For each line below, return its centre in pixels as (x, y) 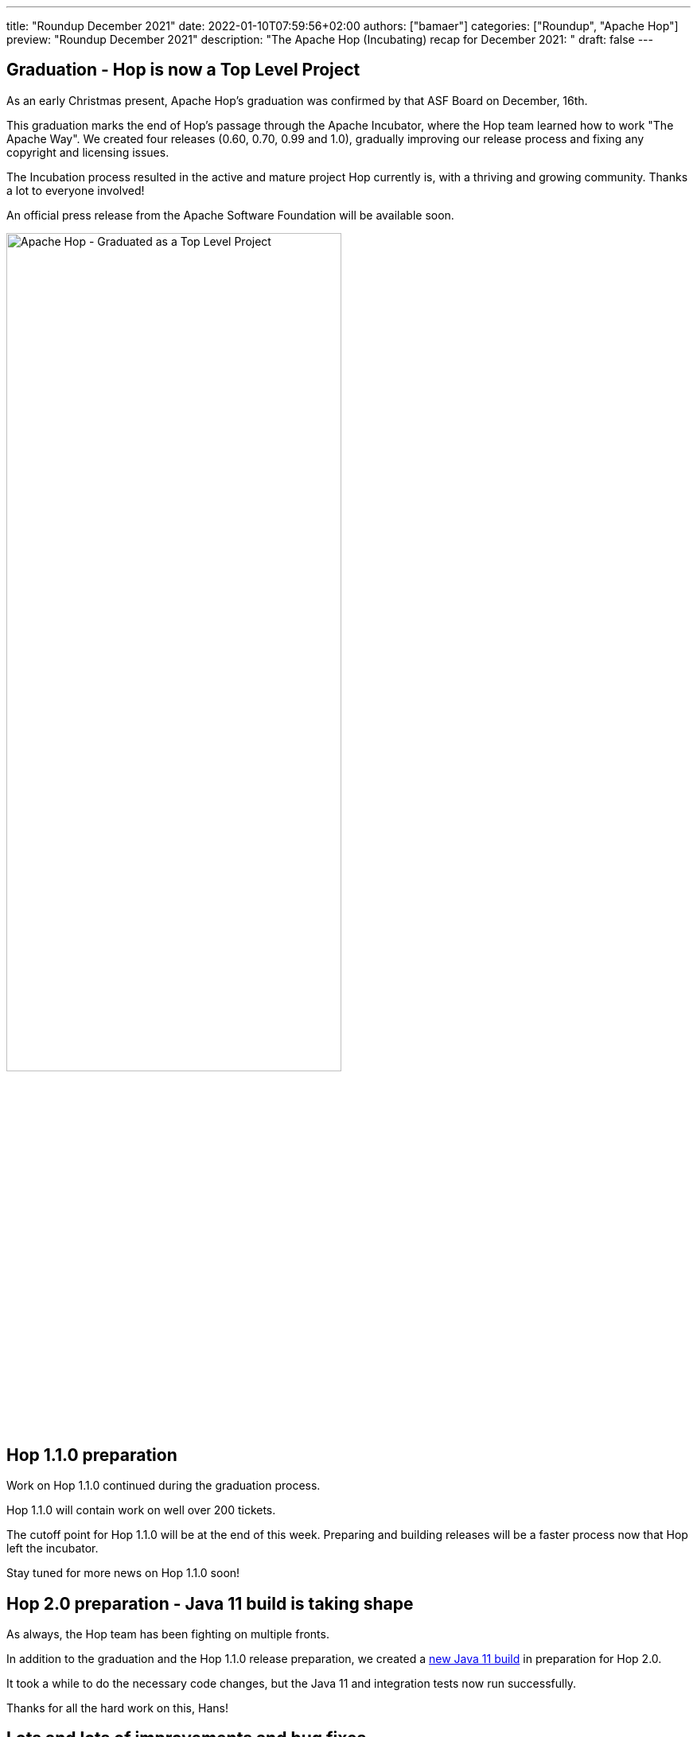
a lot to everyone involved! (76, 190)
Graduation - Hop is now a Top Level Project (183, 70)
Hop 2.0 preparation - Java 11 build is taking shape (210, 1603)
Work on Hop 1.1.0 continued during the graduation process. (164, 1486)
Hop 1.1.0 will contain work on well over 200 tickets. (141, 1510)
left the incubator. (53, 1549)
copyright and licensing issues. (88, 152)
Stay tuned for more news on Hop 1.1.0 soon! (123, 1573)
